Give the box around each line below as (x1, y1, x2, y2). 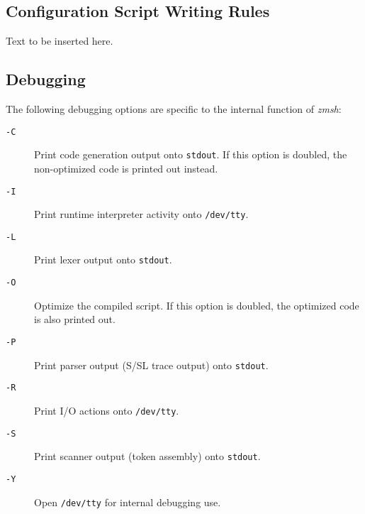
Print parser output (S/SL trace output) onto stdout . (34, 357, 269, 372)
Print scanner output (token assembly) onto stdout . (34, 449, 261, 464)
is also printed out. (34, 312, 116, 327)
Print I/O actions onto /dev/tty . (34, 403, 179, 417)
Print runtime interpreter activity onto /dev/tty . (34, 207, 249, 222)
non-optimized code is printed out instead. (34, 160, 218, 175)
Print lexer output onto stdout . (34, 252, 172, 267)
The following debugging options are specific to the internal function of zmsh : (6, 102, 342, 116)
